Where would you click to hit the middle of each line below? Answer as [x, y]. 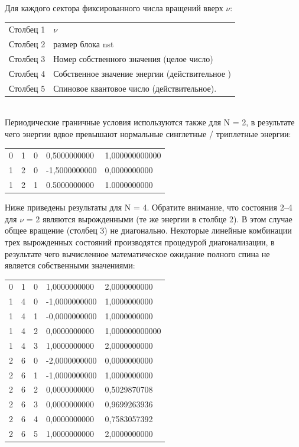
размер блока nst [84, 44]
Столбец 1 [27, 29]
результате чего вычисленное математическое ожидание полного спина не [137, 253]
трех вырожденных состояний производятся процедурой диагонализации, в [140, 242]
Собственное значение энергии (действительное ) [142, 73]
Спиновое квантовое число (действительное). [135, 88]
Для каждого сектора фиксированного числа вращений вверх [114, 8]
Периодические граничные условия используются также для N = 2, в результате [150, 122]
